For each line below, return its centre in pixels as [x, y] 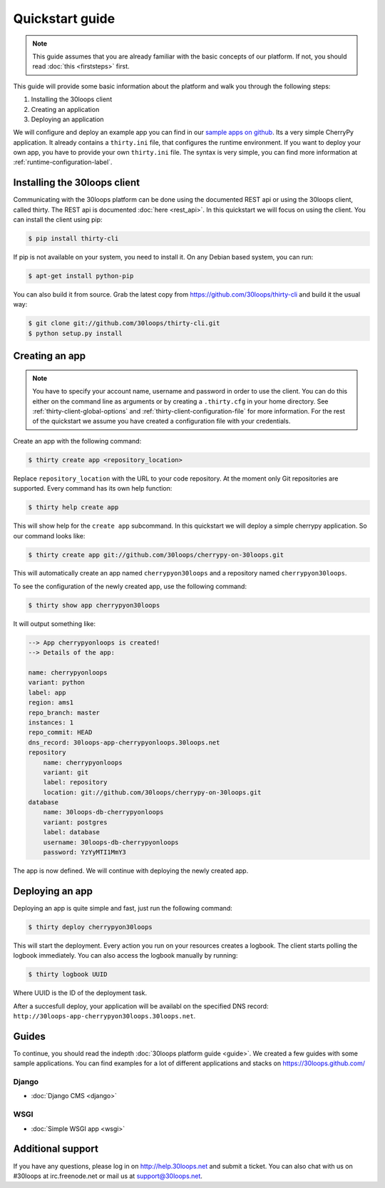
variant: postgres [75, 822]
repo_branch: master [64, 712]
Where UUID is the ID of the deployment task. [80, 993]
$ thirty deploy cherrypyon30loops [90, 927]
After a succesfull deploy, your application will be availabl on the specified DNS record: [141, 1006]
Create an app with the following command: [77, 441]
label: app [47, 692]
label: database [71, 832]
